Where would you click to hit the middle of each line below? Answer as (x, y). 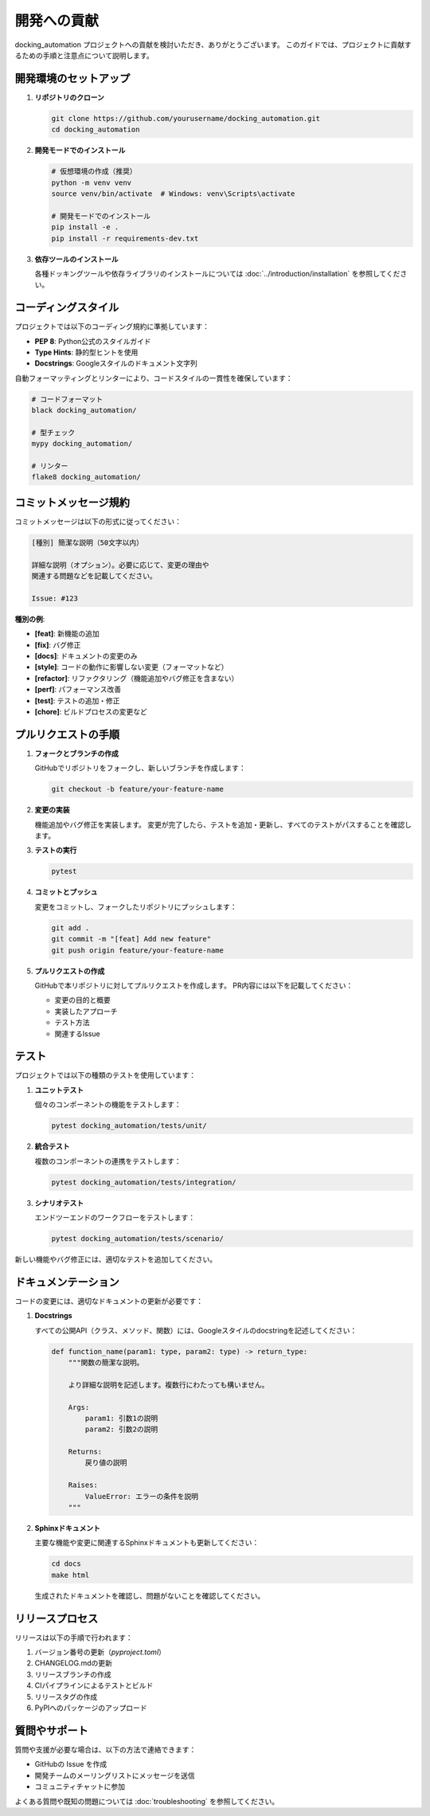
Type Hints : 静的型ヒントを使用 (86, 352)
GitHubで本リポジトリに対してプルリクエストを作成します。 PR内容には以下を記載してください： (194, 985)
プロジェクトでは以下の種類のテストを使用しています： (106, 1075)
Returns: (85, 1452)
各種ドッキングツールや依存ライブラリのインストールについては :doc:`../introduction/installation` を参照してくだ (217, 273)
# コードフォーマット (67, 399)
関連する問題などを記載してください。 (94, 576)
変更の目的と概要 (82, 1000)
